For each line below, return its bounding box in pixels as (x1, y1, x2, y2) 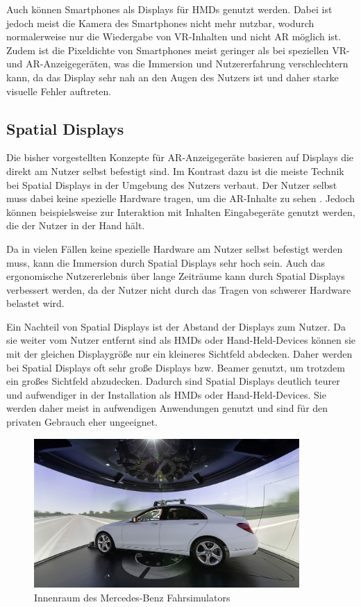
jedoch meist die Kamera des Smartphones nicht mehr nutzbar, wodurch (6, 15, 314, 30)
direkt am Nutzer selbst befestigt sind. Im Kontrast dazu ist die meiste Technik (6, 163, 344, 178)
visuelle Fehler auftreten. (6, 83, 112, 98)
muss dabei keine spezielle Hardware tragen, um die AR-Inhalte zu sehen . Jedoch (6, 191, 355, 206)
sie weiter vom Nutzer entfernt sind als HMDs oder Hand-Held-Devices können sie (6, 333, 356, 347)
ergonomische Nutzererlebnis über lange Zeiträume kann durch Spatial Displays (6, 269, 345, 283)
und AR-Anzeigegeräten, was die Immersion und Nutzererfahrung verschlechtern (6, 56, 349, 71)
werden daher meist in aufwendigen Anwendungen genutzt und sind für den (6, 401, 328, 415)
